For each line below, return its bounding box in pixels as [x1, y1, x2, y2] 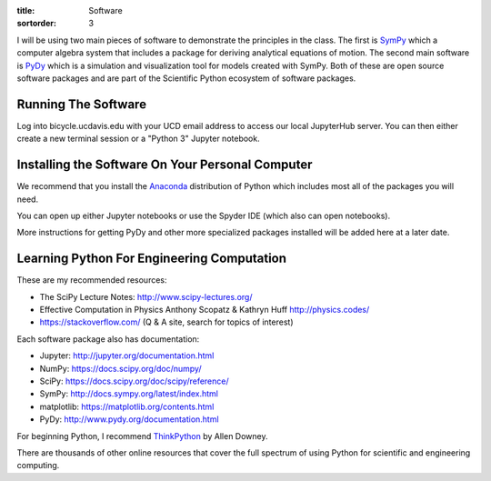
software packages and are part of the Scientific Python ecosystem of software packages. [16, 73, 356, 84]
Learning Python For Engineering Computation [16, 251, 286, 266]
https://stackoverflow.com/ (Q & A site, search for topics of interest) [39, 316, 294, 327]
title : [16, 5, 35, 15]
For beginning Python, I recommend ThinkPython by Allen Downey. [16, 430, 268, 441]
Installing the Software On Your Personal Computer [16, 157, 313, 173]
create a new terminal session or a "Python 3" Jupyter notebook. [16, 133, 260, 145]
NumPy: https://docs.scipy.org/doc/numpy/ [39, 363, 202, 374]
